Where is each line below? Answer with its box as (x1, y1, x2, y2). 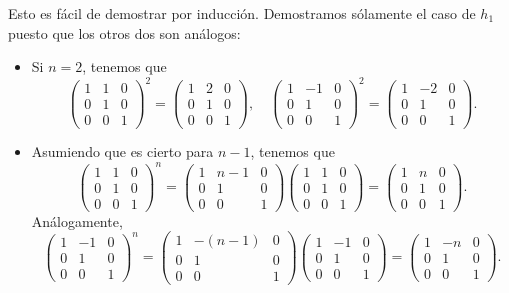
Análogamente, (31, 210, 123, 231)
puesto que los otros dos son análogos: (8, 22, 241, 43)
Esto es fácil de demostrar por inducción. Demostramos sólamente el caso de (8, 3, 476, 23)
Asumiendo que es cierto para (31, 141, 214, 162)
